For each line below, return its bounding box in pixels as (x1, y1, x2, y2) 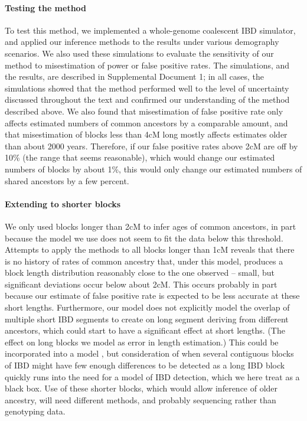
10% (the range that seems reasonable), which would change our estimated (5, 151, 275, 164)
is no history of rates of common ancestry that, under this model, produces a (5, 254, 283, 267)
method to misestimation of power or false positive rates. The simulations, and (5, 58, 290, 71)
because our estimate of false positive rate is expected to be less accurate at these (5, 289, 300, 302)
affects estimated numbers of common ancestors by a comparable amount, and (5, 116, 288, 129)
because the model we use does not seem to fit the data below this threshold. (5, 231, 283, 244)
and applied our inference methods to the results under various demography (5, 35, 279, 48)
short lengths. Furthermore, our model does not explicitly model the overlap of (5, 301, 290, 314)
